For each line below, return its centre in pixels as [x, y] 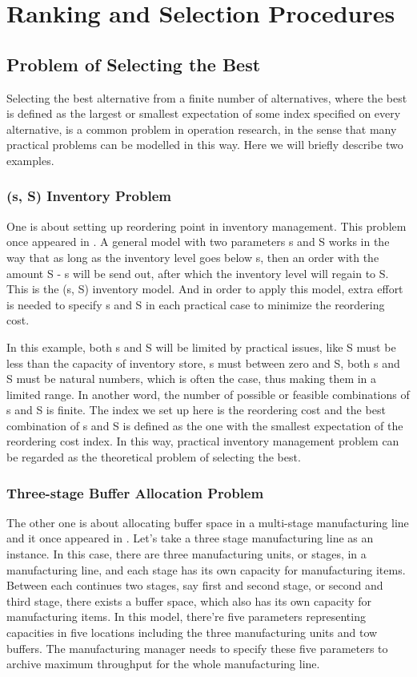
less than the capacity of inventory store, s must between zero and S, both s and [203, 363]
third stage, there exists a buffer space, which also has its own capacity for [189, 600]
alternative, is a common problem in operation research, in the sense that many [202, 129]
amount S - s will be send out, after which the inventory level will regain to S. [198, 273]
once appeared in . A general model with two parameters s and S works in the [198, 242]
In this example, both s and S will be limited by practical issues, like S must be [201, 347]
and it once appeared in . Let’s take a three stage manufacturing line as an [190, 538]
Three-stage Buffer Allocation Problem [135, 492]
